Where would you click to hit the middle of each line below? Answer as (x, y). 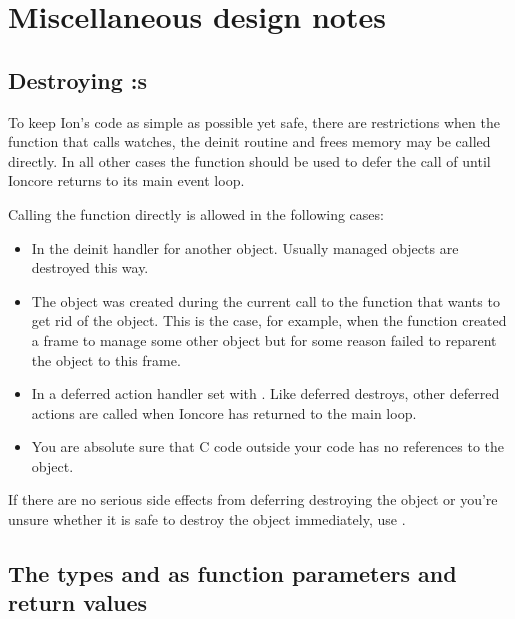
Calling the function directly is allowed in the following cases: (196, 213)
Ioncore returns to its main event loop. (126, 180)
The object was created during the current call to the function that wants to (265, 300)
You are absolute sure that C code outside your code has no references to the (268, 446)
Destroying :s (78, 79)
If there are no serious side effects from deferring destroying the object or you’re (253, 499)
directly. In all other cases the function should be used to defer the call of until (249, 160)
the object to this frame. (106, 359)
